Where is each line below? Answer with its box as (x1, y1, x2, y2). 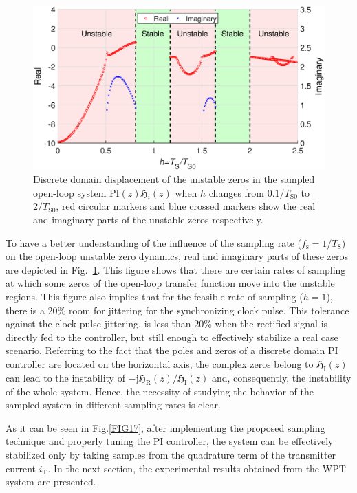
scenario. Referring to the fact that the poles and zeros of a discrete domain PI (6, 343, 338, 358)
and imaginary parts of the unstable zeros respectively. (33, 212, 263, 227)
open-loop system (33, 185, 107, 199)
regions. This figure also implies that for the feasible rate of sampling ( (6, 289, 303, 304)
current (6, 461, 36, 475)
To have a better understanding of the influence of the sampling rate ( (6, 235, 302, 250)
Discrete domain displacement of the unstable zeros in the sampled (33, 172, 315, 186)
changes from (208, 185, 265, 199)
